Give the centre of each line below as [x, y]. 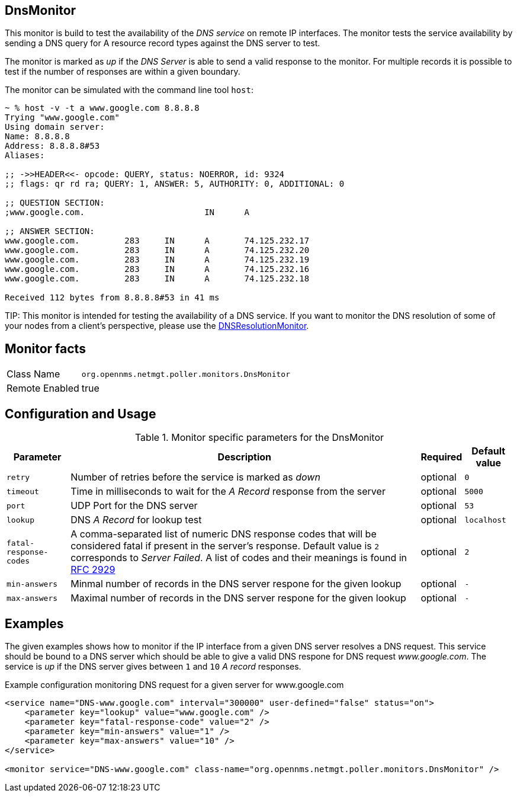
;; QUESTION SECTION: [55, 203]
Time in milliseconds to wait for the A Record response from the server [228, 492]
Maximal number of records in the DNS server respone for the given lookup [238, 598]
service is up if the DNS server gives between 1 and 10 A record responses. [153, 666]
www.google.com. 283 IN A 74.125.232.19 [157, 260]
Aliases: [25, 156]
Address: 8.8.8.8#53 [52, 146]
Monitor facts [45, 348]
